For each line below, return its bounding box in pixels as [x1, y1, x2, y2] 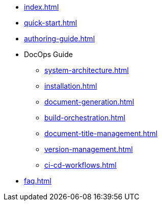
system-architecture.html [44, 66, 129, 74]
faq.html [24, 176, 51, 185]
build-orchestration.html [44, 113, 125, 122]
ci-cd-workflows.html [44, 161, 117, 169]
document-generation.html [44, 97, 134, 106]
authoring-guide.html [24, 34, 95, 43]
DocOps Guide [24, 50, 73, 59]
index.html [24, 3, 59, 11]
